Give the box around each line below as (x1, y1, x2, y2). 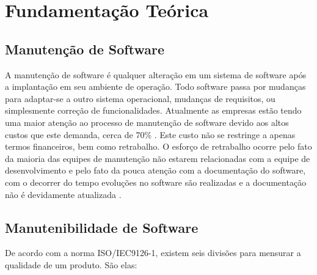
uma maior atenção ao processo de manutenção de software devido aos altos (5, 116, 289, 128)
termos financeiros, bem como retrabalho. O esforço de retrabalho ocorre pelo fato (5, 140, 312, 153)
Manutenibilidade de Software (5, 218, 199, 237)
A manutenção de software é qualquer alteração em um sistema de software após (5, 68, 307, 81)
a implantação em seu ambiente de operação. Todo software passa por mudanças (5, 80, 306, 93)
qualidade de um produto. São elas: (5, 258, 137, 271)
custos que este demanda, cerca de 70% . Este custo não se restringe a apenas (5, 128, 296, 141)
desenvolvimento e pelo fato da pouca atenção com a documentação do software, (5, 164, 306, 177)
